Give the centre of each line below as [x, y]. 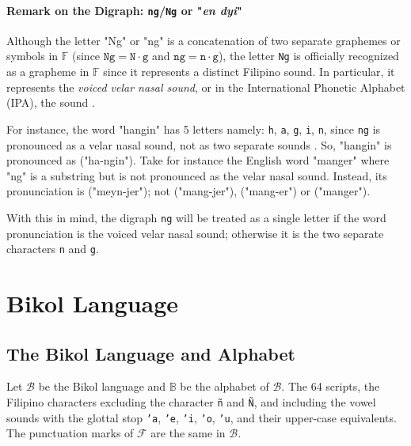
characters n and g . [53, 249]
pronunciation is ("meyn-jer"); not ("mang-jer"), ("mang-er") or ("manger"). [188, 191]
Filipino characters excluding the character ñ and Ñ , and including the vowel [191, 402]
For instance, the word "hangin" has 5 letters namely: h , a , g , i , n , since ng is [194, 129]
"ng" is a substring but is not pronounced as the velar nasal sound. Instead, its [197, 175]
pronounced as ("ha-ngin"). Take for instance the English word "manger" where [198, 160]
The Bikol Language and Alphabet [151, 353]
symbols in [32, 56]
